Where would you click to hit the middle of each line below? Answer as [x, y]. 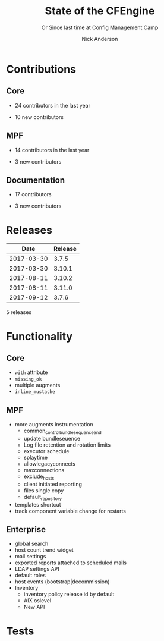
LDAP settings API [37, 569]
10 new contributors [39, 117]
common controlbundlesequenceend [63, 431]
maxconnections [44, 470]
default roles [30, 576]
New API [34, 607]
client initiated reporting [53, 484]
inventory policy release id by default [69, 594]
